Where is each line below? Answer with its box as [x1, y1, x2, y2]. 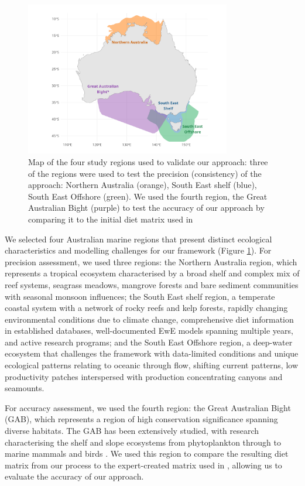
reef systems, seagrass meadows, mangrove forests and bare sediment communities [5, 278, 299, 290]
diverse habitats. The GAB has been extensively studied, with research [5, 425, 259, 437]
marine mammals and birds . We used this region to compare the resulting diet [5, 447, 289, 460]
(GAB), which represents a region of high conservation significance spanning [5, 413, 278, 425]
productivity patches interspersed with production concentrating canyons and [5, 370, 283, 382]
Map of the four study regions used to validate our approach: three [28, 155, 268, 167]
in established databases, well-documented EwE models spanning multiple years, [5, 324, 293, 337]
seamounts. [5, 382, 44, 394]
